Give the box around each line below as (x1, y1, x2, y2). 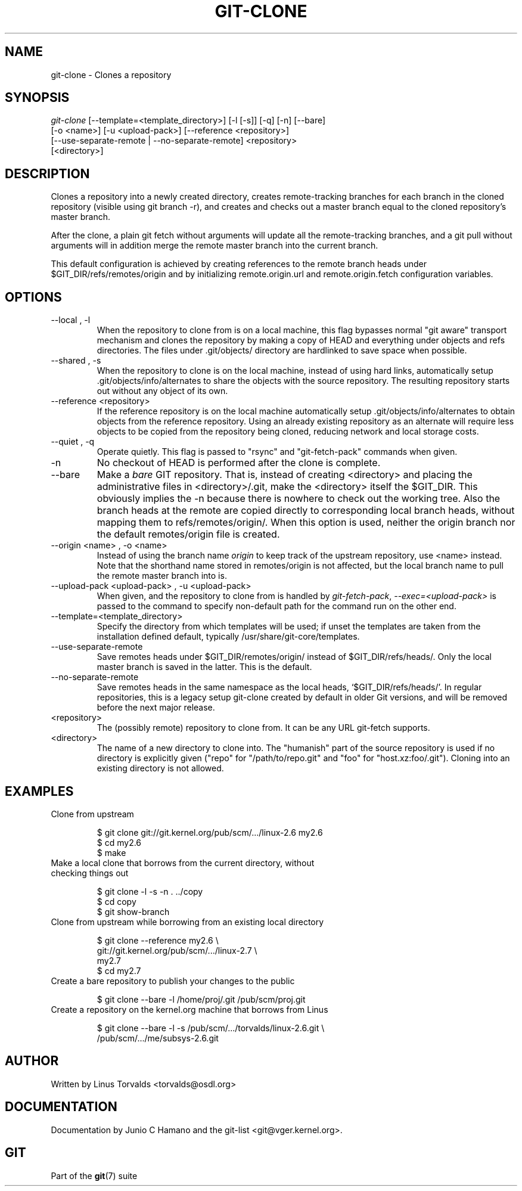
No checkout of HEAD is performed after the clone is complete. (97, 457, 381, 469)
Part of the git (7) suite (51, 1170, 138, 1181)
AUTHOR (5, 1053, 59, 1069)
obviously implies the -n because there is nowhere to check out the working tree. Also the (97, 492, 501, 505)
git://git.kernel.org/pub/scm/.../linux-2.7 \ (97, 945, 257, 956)
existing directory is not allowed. (97, 763, 224, 774)
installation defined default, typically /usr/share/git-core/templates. (97, 631, 360, 642)
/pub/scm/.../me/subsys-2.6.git (97, 1032, 219, 1043)
